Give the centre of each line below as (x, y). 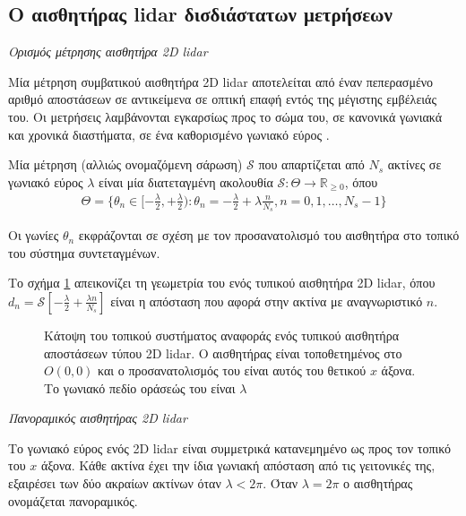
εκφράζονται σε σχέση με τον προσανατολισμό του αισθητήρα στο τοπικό (269, 235)
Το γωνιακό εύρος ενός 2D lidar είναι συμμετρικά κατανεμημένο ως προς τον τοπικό (230, 447)
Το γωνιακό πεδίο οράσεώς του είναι (140, 387)
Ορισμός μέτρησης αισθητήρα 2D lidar (108, 52)
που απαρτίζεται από (311, 164)
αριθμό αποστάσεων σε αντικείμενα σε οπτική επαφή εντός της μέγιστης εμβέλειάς (222, 99)
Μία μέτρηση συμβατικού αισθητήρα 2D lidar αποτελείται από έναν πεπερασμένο (221, 81)
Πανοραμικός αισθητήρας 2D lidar (98, 418)
